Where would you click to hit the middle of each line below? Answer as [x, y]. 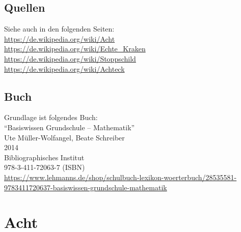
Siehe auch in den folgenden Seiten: [59, 29]
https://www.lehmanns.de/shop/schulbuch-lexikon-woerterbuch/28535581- [120, 177]
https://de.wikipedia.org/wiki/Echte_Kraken [75, 49]
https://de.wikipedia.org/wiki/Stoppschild [70, 58]
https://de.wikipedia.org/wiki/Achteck [64, 68]
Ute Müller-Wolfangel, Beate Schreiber [64, 137]
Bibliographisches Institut [44, 157]
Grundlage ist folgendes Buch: [51, 117]
